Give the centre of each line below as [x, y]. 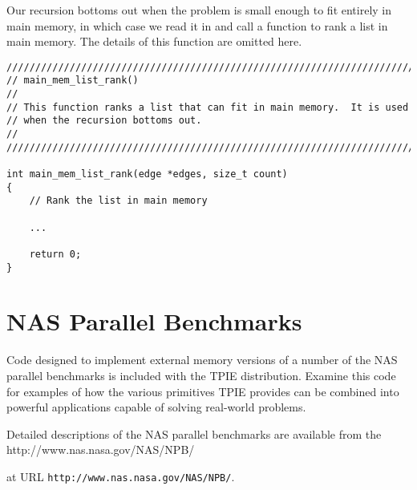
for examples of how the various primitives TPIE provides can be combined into [203, 391]
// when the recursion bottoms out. [104, 121]
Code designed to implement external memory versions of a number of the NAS [202, 360]
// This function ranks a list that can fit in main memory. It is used [208, 107]
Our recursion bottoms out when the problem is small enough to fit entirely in [199, 10]
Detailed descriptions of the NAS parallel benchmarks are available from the [194, 433]
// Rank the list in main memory [118, 201]
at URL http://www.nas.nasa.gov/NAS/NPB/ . [121, 476]
